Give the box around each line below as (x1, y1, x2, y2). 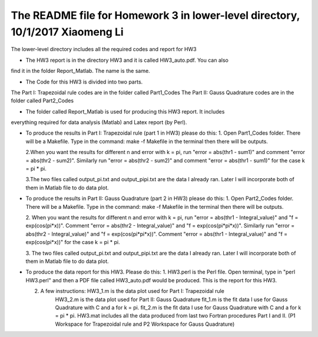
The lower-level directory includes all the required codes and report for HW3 (11, 46, 197, 53)
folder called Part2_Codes (11, 97, 74, 104)
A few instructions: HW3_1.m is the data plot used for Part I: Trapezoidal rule (40, 288, 225, 295)
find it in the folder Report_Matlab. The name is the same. (11, 68, 150, 75)
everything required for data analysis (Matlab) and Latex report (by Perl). (11, 119, 187, 126)
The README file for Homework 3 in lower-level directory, (11, 9, 300, 22)
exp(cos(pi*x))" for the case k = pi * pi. (25, 239, 120, 246)
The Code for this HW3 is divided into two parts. (25, 78, 143, 85)
